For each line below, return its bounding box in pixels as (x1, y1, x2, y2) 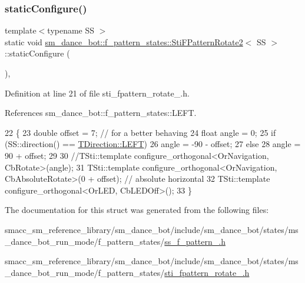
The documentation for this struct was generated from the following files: (5, 204, 269, 216)
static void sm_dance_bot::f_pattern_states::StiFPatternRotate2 (5, 35, 243, 48)
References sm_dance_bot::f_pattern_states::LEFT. (5, 106, 197, 119)
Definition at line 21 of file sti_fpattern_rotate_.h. (5, 86, 190, 99)
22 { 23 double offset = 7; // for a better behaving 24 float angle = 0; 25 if (5, 126, 276, 138)
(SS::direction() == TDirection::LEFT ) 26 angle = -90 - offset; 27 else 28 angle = (5, 138, 301, 150)
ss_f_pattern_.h (164, 235, 226, 247)
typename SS (47, 24, 95, 36)
